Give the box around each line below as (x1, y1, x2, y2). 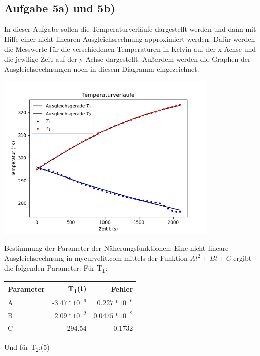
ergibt (233, 252, 252, 263)
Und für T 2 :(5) (4, 342, 50, 353)
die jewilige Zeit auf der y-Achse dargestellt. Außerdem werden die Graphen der (4, 53, 251, 64)
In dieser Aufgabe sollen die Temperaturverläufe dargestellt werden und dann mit (4, 24, 256, 34)
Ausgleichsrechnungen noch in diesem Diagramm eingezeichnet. (4, 63, 199, 74)
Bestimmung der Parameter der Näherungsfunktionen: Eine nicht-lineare (4, 243, 229, 253)
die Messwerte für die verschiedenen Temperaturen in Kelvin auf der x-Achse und (4, 43, 256, 54)
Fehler (111, 284, 133, 294)
